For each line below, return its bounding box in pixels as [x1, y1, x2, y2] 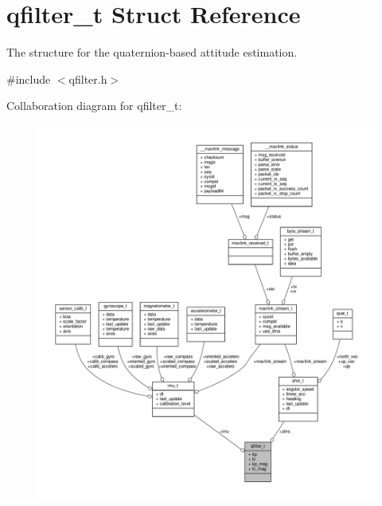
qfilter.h [68, 70, 107, 87]
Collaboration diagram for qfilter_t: [6, 97, 182, 114]
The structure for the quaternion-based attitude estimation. [6, 44, 298, 61]
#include [6, 70, 51, 87]
